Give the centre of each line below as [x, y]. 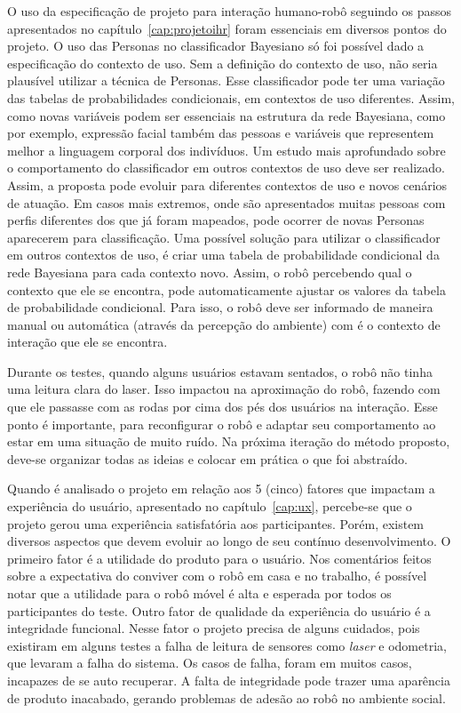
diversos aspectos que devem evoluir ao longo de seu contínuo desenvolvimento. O [229, 541]
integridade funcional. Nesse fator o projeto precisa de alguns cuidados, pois [214, 628]
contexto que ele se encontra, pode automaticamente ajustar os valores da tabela [227, 289]
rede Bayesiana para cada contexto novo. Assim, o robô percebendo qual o [210, 272]
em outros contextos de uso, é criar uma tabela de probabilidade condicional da [223, 255]
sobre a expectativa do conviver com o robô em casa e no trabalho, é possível [217, 576]
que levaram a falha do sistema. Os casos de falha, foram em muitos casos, [210, 663]
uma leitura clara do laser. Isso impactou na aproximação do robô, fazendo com [224, 389]
